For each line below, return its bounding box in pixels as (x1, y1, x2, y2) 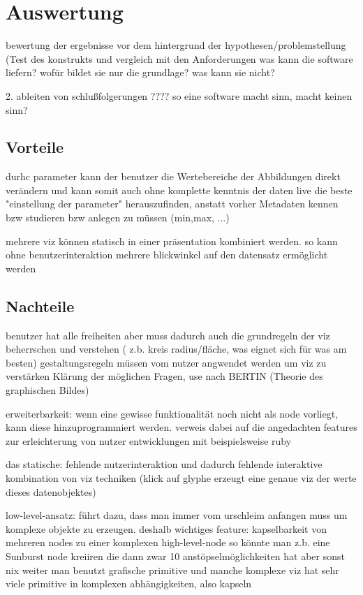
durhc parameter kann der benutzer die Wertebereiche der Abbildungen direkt (6, 169, 341, 184)
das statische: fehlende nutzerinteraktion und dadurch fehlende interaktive (6, 457, 323, 471)
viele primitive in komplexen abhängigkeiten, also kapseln (6, 576, 252, 591)
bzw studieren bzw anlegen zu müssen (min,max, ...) (6, 210, 230, 225)
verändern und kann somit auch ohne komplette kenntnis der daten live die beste (6, 182, 353, 197)
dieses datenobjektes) (6, 484, 96, 499)
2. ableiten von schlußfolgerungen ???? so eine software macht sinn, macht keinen (6, 88, 353, 103)
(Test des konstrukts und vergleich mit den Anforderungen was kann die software (6, 51, 353, 66)
